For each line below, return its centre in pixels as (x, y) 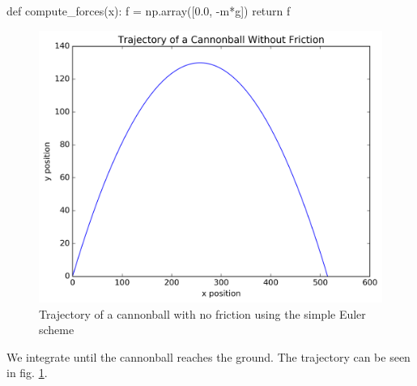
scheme (57, 330)
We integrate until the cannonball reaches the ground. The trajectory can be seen (208, 356)
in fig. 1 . (27, 373)
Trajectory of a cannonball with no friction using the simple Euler (202, 313)
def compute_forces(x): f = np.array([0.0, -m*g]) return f (149, 11)
